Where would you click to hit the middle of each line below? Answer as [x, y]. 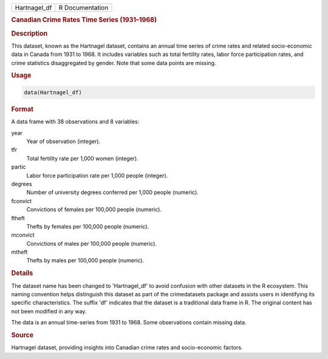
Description [29, 33]
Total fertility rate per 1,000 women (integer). [83, 158]
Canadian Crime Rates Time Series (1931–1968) [84, 20]
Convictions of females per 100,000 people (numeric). [94, 209]
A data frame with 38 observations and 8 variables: [75, 122]
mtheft [19, 252]
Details [22, 273]
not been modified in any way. [49, 311]
